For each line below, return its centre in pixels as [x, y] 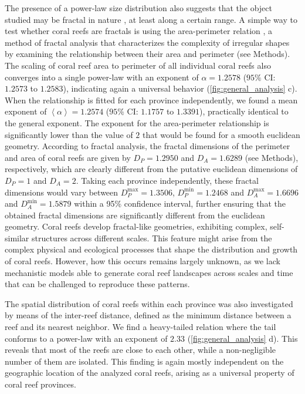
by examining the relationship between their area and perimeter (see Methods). [148, 54]
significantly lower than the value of [69, 134]
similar [17, 238]
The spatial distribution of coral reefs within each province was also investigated [149, 303]
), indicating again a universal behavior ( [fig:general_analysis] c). [180, 88]
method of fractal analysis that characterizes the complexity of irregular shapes [147, 42]
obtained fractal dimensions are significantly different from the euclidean [135, 215]
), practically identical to [244, 111]
